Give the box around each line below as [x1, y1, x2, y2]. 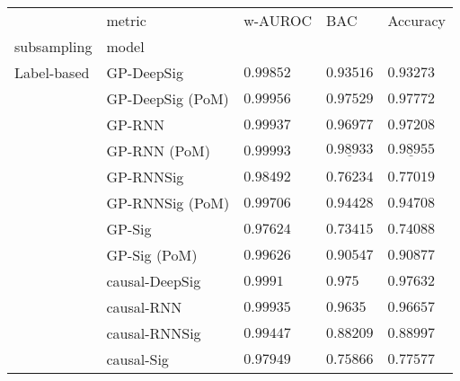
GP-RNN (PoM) [106, 140, 210, 161]
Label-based [14, 62, 90, 83]
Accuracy [387, 10, 446, 31]
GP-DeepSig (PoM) [106, 88, 229, 109]
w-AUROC [243, 10, 312, 31]
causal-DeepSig [106, 270, 201, 291]
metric [106, 10, 146, 31]
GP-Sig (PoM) [106, 244, 198, 265]
